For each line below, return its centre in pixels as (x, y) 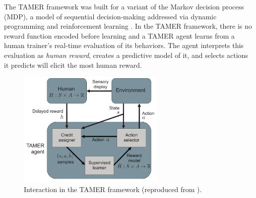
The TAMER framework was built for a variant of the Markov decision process (124, 6)
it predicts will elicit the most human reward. (73, 65)
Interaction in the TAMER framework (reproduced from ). (113, 189)
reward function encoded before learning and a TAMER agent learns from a (120, 35)
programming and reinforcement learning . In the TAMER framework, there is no (128, 26)
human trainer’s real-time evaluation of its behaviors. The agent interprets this (124, 45)
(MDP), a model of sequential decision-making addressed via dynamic (110, 16)
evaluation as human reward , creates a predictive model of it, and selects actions (126, 55)
